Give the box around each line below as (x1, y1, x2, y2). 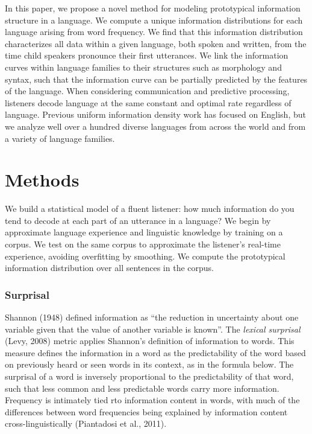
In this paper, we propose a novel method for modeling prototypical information (5, 2, 301, 14)
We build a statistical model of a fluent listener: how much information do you (5, 202, 295, 215)
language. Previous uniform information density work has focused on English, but (5, 108, 306, 121)
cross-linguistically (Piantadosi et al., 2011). (5, 417, 167, 430)
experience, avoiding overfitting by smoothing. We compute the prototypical (5, 249, 285, 262)
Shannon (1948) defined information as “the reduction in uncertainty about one (5, 311, 299, 324)
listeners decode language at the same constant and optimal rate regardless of (5, 96, 292, 109)
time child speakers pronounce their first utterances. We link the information (5, 49, 289, 62)
